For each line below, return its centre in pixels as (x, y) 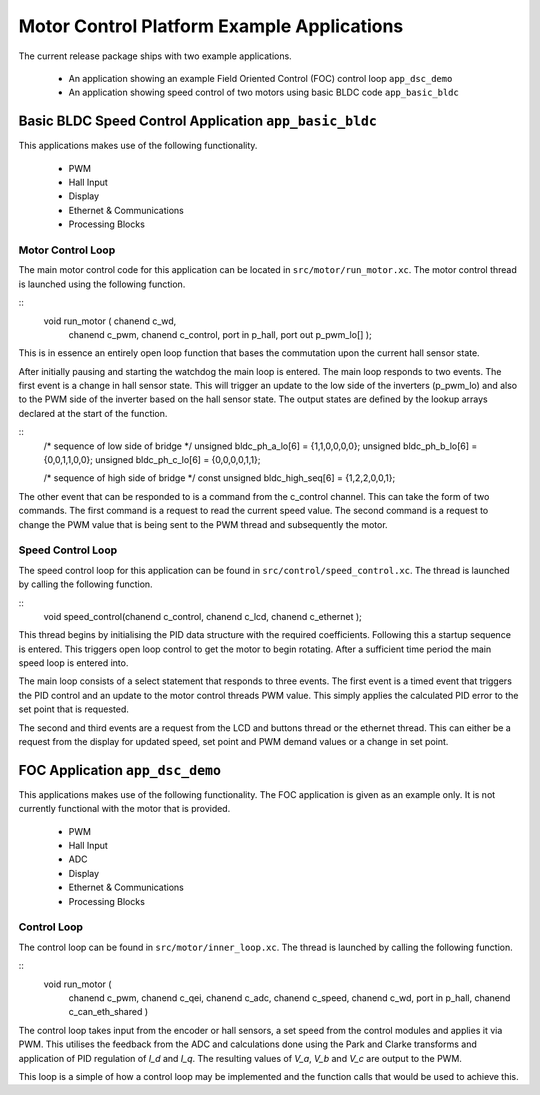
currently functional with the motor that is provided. (124, 809)
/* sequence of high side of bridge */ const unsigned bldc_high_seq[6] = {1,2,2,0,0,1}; (219, 478)
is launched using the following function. (102, 284)
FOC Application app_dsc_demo (120, 770)
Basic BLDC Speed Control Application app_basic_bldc (197, 121)
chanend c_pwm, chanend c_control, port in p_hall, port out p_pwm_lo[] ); (220, 334)
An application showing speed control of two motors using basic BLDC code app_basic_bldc (263, 92)
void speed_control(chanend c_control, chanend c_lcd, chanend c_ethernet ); (202, 616)
